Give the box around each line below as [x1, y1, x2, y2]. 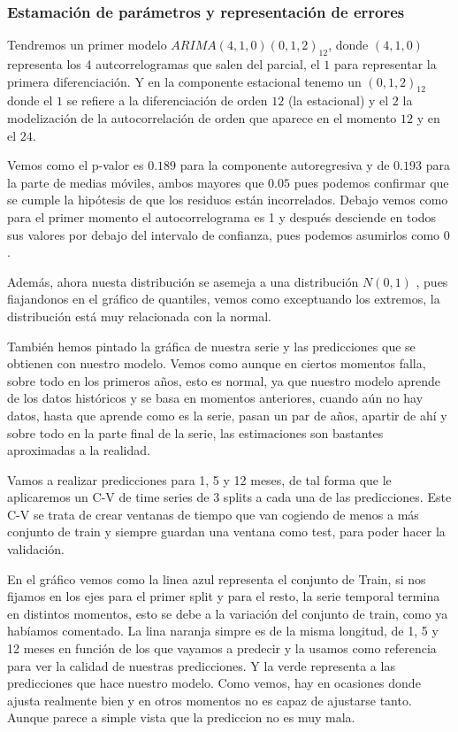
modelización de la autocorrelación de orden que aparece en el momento [7, 109, 397, 127]
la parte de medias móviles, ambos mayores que [7, 173, 264, 191]
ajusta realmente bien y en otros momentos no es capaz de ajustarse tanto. [7, 690, 412, 709]
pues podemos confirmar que [294, 173, 449, 191]
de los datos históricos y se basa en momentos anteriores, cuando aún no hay [7, 389, 424, 407]
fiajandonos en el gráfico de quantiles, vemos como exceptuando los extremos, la [7, 289, 440, 308]
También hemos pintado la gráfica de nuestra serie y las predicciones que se [7, 336, 416, 355]
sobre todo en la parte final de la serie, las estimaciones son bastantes [7, 423, 384, 442]
